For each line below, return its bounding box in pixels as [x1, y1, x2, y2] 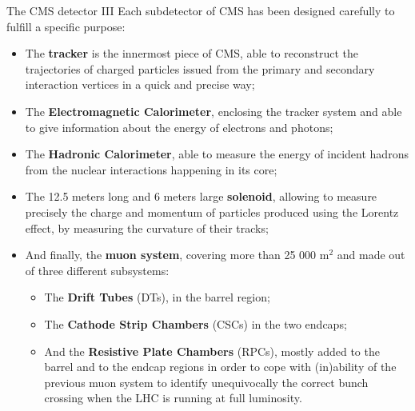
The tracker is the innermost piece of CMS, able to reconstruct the [25, 45, 358, 62]
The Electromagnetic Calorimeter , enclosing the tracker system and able [25, 102, 402, 119]
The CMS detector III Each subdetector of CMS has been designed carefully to [6, 2, 395, 18]
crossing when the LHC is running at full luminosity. [44, 389, 302, 406]
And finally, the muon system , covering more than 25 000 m [25, 246, 329, 263]
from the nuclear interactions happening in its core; [25, 161, 277, 178]
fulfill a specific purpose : [6, 18, 126, 34]
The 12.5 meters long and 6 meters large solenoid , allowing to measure [25, 188, 377, 205]
